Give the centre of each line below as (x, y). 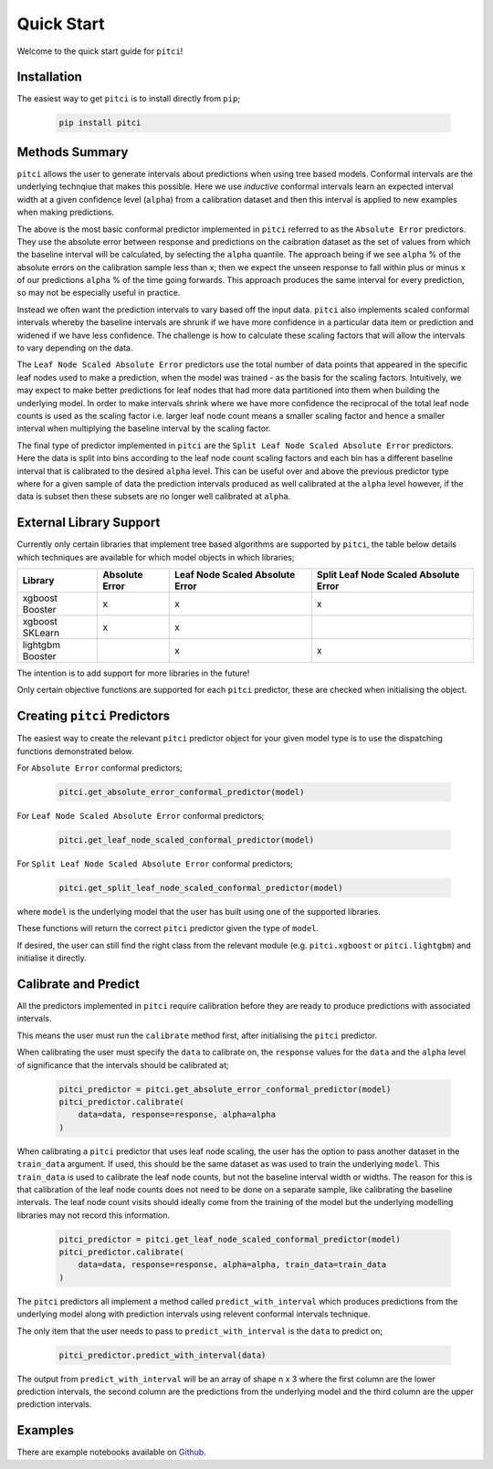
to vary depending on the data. (75, 348)
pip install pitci (100, 123)
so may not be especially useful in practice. (99, 293)
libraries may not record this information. (94, 1215)
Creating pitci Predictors (94, 716)
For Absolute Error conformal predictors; (100, 768)
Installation (49, 77)
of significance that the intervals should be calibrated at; (123, 1065)
